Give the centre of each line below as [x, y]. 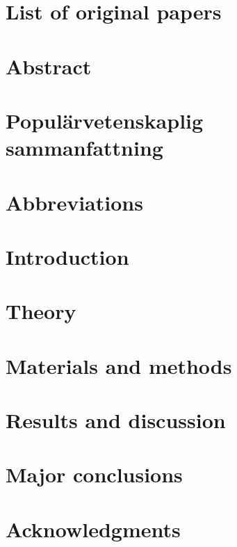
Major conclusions [94, 474]
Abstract [49, 66]
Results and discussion [116, 420]
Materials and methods [119, 365]
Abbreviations [74, 202]
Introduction [67, 256]
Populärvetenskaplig [105, 120]
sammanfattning [84, 148]
